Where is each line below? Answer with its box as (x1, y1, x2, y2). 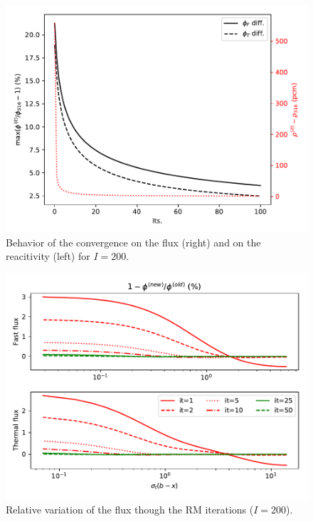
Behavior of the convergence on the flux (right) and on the (6, 234, 261, 249)
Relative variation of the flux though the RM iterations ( (6, 502, 254, 517)
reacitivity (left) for (6, 249, 90, 263)
